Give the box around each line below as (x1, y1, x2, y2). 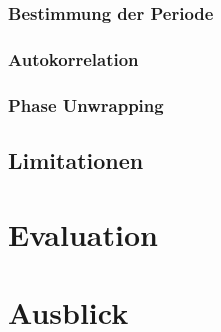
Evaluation (8, 213, 158, 254)
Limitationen (8, 144, 144, 175)
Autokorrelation (8, 46, 139, 71)
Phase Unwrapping (8, 92, 164, 117)
